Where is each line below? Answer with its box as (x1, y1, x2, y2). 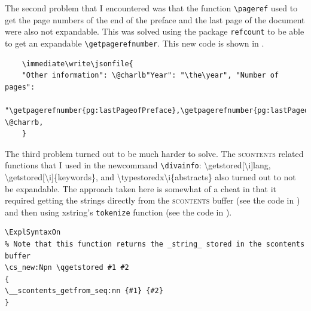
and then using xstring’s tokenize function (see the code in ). (5, 205, 232, 218)
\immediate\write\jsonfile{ (22, 59, 133, 68)
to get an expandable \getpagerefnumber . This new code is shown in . (5, 36, 264, 49)
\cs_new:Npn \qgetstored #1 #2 (5, 263, 129, 272)
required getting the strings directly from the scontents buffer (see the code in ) (5, 194, 300, 207)
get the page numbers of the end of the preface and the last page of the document (5, 13, 305, 26)
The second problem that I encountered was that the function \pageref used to (5, 2, 298, 14)
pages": (5, 82, 35, 91)
